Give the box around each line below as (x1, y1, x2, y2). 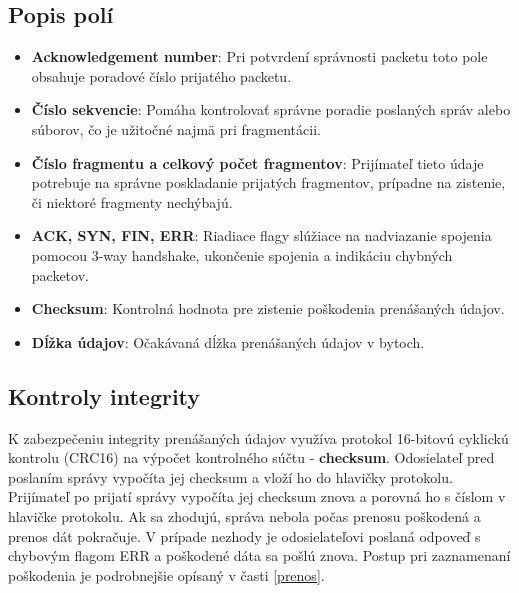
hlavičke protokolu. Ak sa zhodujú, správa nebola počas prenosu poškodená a (8, 505, 481, 526)
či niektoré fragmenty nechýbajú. (31, 191, 233, 212)
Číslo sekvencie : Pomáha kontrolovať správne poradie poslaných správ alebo (31, 99, 511, 120)
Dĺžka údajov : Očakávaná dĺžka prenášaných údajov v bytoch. (31, 331, 425, 352)
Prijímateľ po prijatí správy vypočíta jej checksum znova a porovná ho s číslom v (8, 486, 506, 507)
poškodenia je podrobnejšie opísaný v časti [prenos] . (8, 564, 325, 585)
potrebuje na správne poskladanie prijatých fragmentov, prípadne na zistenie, (31, 172, 506, 193)
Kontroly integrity (8, 380, 201, 411)
